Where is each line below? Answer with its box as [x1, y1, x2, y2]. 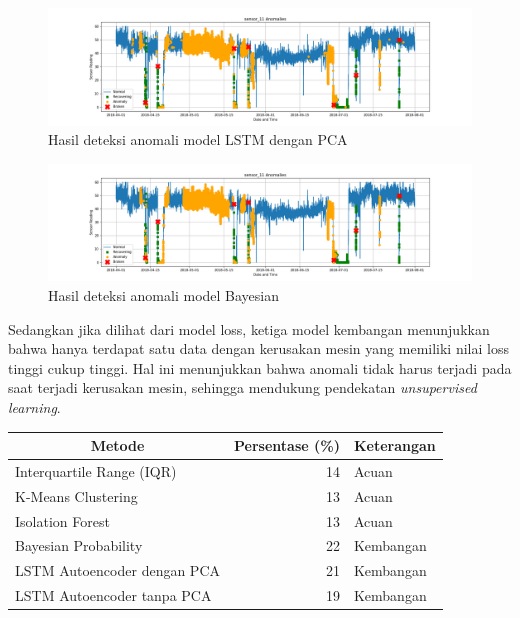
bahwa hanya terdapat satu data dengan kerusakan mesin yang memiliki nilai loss [8, 338, 509, 359]
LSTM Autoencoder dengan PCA [15, 560, 221, 581]
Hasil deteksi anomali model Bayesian [48, 284, 280, 305]
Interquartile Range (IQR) [15, 460, 177, 481]
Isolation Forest [15, 510, 110, 531]
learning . [8, 396, 61, 417]
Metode [90, 435, 145, 456]
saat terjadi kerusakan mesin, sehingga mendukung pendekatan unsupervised [8, 377, 477, 398]
